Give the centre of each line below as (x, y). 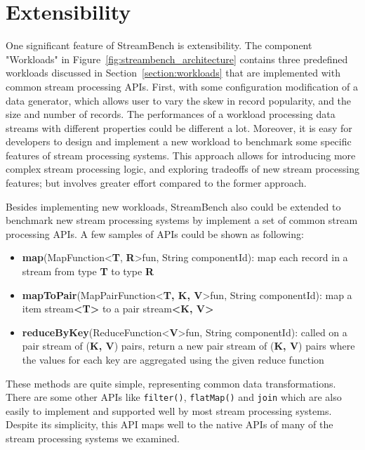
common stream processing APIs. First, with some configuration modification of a (182, 86)
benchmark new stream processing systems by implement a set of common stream (182, 220)
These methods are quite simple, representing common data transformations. (171, 383)
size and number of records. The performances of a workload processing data (171, 114)
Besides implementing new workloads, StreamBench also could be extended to (173, 206)
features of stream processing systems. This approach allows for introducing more (181, 155)
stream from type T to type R (88, 271)
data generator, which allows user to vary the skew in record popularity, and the (179, 100)
